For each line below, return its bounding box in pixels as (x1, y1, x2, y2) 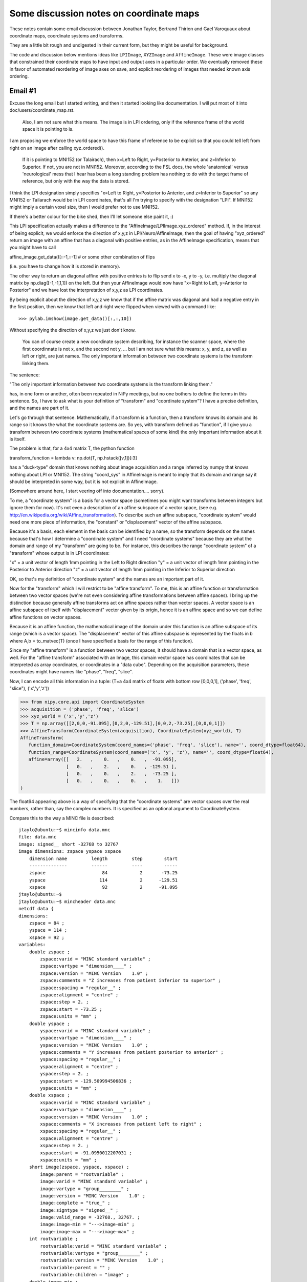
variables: (18, 942, 46, 948)
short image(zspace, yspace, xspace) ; (29, 1164, 129, 1170)
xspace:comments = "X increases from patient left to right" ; (40, 1121, 202, 1127)
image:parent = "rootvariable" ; (40, 1171, 124, 1177)
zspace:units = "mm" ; (40, 1013, 97, 1019)
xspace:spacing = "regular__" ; (40, 1128, 121, 1134)
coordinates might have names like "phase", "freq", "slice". (9, 669, 133, 675)
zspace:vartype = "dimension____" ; (40, 963, 133, 969)
